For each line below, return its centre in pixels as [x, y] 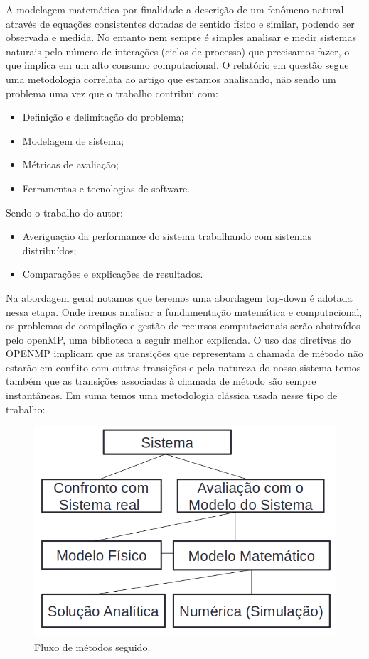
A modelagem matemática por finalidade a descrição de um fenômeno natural [175, 9]
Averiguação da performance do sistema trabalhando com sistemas [167, 236]
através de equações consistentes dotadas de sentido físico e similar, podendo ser [180, 23]
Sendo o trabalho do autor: [65, 212]
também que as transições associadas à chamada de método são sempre [161, 381]
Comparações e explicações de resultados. [113, 274]
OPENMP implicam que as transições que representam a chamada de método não [184, 353]
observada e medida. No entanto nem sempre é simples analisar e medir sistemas [181, 37]
